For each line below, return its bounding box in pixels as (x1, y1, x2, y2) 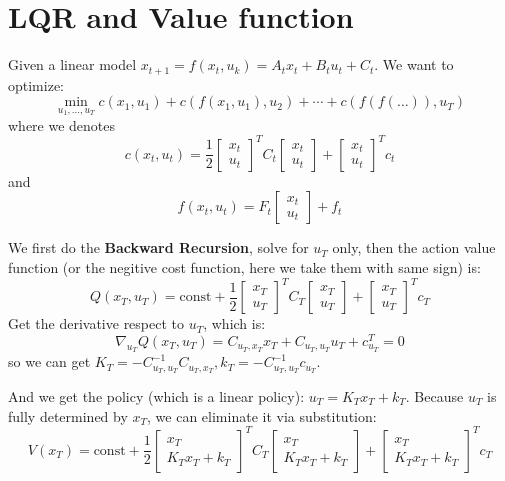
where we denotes (8, 114, 116, 135)
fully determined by (8, 405, 128, 426)
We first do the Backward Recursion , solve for (8, 237, 309, 258)
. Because (405, 385, 464, 406)
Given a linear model (8, 54, 137, 75)
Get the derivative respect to (8, 313, 185, 334)
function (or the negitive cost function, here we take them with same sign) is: (8, 257, 481, 278)
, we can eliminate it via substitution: (147, 405, 377, 426)
